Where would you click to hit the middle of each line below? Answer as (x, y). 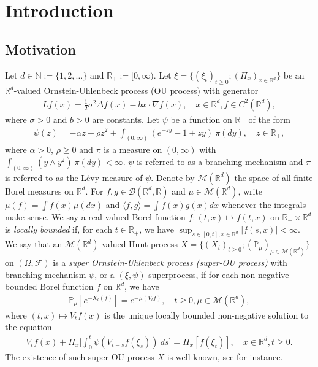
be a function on (201, 119)
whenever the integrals (264, 204)
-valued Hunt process (138, 244)
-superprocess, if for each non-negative (217, 274)
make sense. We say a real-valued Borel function (95, 216)
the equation (28, 327)
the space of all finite (274, 177)
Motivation (40, 49)
